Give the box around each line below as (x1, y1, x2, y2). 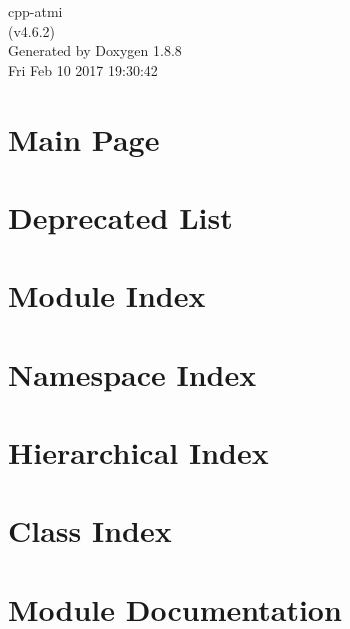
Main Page (8, 118, 160, 159)
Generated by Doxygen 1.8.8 (8, 40, 182, 61)
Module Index (8, 275, 206, 316)
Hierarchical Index (8, 432, 269, 473)
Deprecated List (8, 196, 233, 237)
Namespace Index (8, 353, 257, 394)
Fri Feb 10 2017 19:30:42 (8, 59, 158, 80)
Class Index (8, 510, 172, 551)
